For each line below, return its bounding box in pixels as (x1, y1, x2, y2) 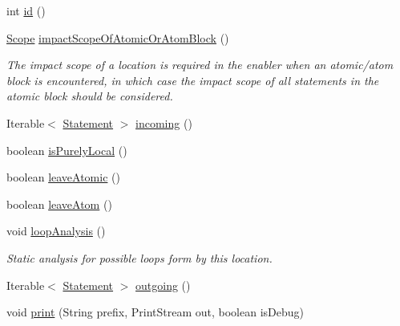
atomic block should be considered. (6, 88, 173, 104)
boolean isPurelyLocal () (6, 141, 127, 158)
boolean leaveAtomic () (6, 169, 120, 185)
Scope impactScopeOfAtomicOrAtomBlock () (6, 29, 229, 46)
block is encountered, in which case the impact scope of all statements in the (6, 71, 379, 88)
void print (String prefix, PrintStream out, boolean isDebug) (6, 304, 304, 320)
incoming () (135, 114, 192, 131)
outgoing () (135, 276, 191, 293)
